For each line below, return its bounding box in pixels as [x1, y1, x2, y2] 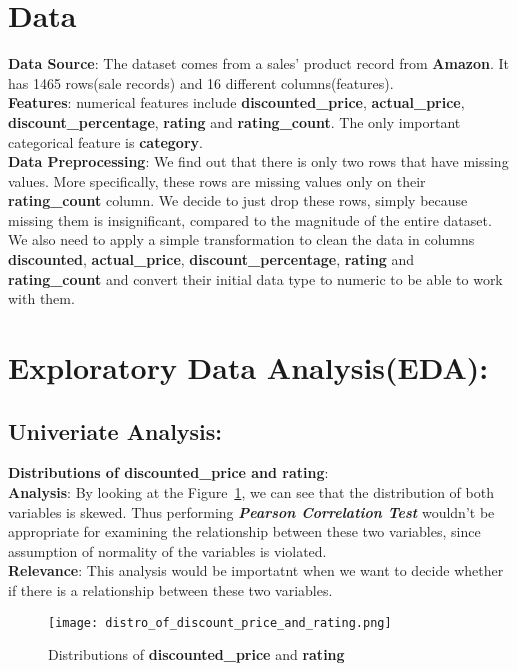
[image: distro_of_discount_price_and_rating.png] [48, 615, 392, 630]
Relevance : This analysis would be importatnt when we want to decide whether [8, 560, 504, 581]
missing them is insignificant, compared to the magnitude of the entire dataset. [8, 209, 492, 230]
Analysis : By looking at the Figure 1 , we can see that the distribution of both [8, 482, 494, 503]
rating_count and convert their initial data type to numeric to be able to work [8, 268, 503, 289]
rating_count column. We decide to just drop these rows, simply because [8, 190, 468, 211]
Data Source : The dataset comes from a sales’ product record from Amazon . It [8, 53, 509, 74]
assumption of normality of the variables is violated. [8, 540, 327, 561]
